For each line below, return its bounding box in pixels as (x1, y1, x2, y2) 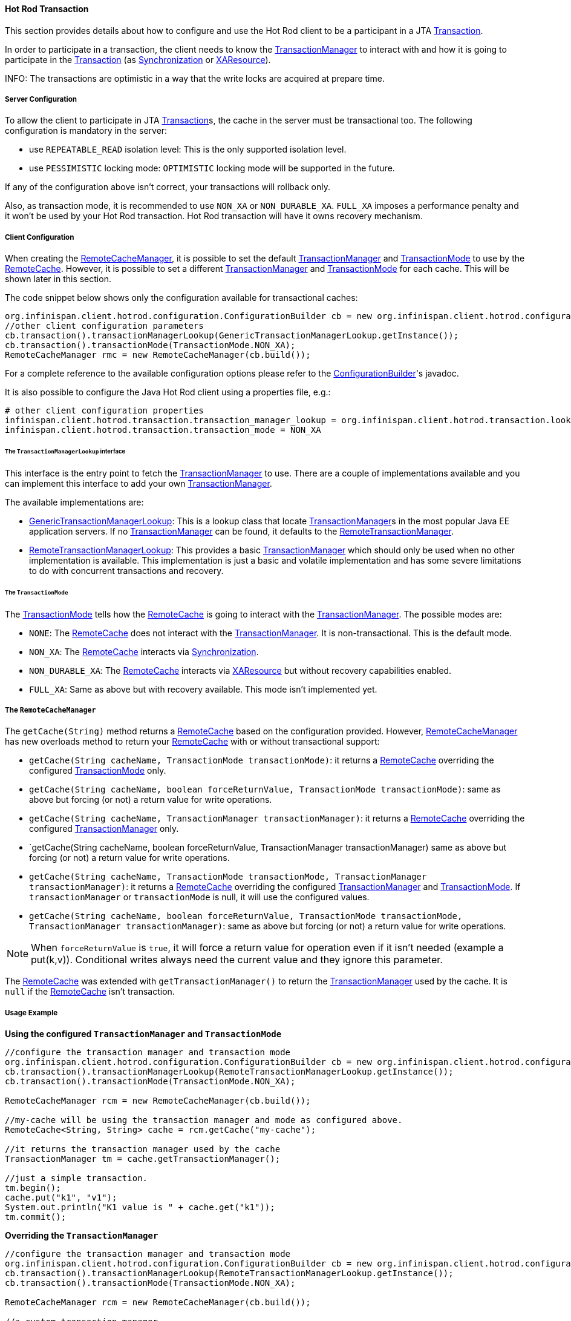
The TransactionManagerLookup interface (5, 448, 125, 455)
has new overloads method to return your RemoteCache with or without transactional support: (5, 736, 380, 747)
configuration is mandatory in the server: (5, 125, 168, 136)
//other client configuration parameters (5, 321, 204, 331)
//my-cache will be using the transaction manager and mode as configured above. (5, 1115, 403, 1125)
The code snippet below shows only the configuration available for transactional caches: (5, 292, 358, 303)
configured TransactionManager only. (29, 823, 179, 834)
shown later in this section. (5, 274, 111, 285)
